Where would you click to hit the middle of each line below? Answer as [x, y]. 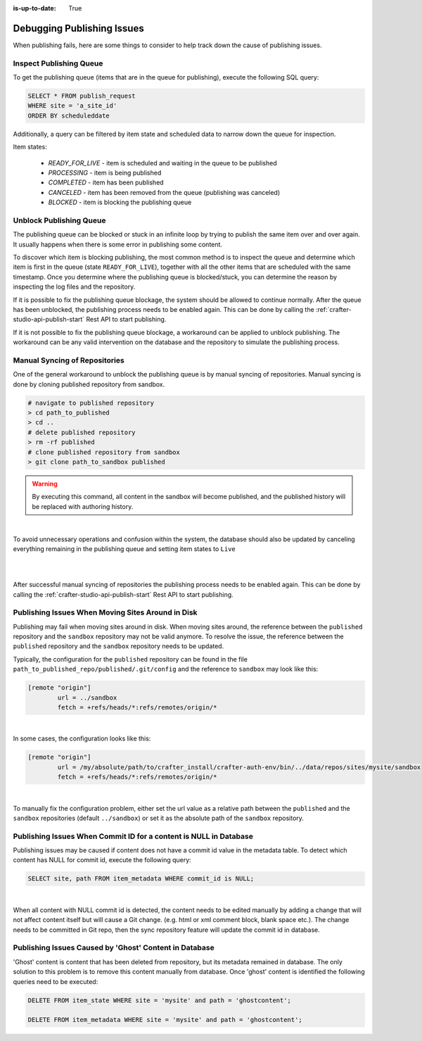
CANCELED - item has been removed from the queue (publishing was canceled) [164, 192]
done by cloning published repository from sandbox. [89, 384]
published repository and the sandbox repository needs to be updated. [119, 646]
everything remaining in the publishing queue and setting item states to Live [124, 548]
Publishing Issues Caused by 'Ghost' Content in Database [114, 948]
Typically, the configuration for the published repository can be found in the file [130, 659]
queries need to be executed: [56, 981]
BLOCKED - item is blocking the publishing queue [120, 202]
